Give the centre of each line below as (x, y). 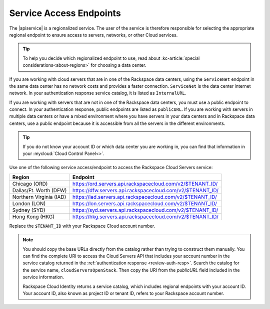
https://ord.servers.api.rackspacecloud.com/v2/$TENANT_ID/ (145, 184)
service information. (43, 277)
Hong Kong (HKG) (33, 217)
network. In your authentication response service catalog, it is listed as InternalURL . (98, 93)
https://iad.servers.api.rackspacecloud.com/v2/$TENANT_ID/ (144, 197)
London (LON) (29, 203)
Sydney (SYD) (29, 210)
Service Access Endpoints (65, 13)
